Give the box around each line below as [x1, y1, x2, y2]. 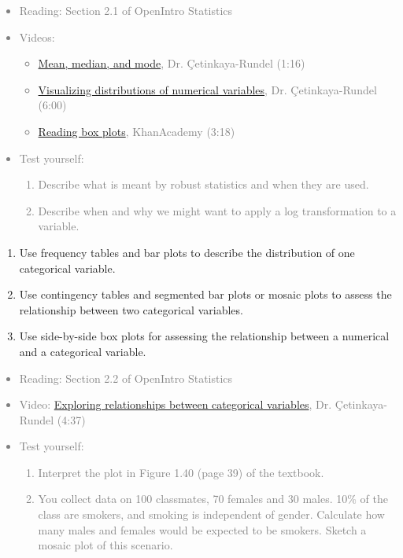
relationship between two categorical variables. [19, 301, 243, 318]
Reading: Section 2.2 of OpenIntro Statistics [19, 369, 233, 386]
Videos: [19, 28, 55, 45]
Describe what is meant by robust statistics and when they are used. [38, 176, 369, 193]
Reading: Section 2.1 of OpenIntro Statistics [19, 2, 233, 18]
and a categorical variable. [19, 343, 146, 359]
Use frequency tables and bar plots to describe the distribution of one [19, 244, 355, 260]
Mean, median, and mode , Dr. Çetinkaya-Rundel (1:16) [38, 55, 305, 72]
